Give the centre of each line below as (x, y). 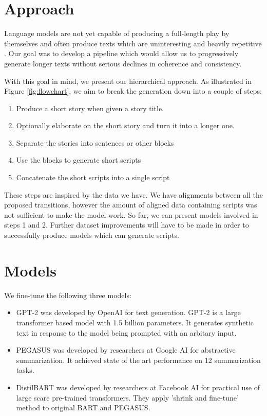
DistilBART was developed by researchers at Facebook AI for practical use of (138, 387)
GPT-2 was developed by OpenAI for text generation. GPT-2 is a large (128, 312)
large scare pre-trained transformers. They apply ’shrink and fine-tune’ (127, 397)
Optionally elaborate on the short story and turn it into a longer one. (125, 125)
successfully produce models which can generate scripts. (92, 235)
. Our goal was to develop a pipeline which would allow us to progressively (121, 53)
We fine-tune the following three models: (68, 295)
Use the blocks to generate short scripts (79, 160)
